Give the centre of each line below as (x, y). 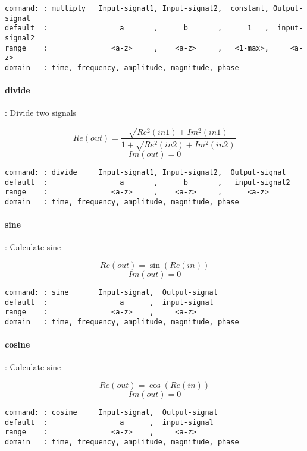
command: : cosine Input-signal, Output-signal (111, 412)
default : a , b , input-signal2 (148, 182)
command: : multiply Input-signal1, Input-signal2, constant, (137, 8)
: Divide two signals (41, 113)
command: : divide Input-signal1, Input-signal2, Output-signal (145, 172)
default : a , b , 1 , (137, 28)
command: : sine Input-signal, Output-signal (111, 292)
